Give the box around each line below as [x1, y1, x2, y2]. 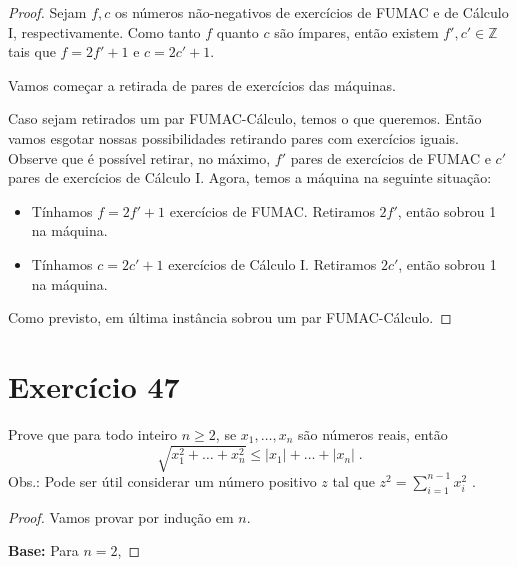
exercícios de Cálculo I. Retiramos [168, 253, 377, 274]
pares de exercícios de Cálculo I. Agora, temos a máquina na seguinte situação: [8, 167, 492, 188]
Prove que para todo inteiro [8, 423, 178, 444]
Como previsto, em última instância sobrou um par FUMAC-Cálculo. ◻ [8, 307, 452, 328]
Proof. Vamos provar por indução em [8, 506, 234, 527]
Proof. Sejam [8, 2, 87, 22]
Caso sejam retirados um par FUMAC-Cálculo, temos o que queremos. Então [8, 108, 482, 129]
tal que [332, 470, 375, 491]
